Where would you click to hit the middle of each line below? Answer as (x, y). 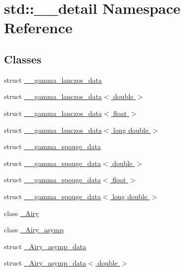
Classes (23, 59)
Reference (38, 27)
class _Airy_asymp (34, 230)
